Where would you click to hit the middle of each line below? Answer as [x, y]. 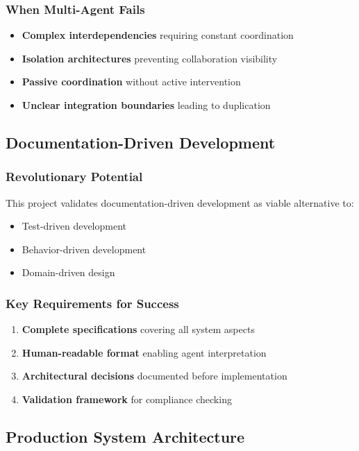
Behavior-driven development [84, 249]
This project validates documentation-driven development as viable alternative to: [180, 202]
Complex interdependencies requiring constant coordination [158, 35]
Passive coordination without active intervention [131, 82]
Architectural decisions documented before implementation [155, 376]
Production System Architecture [125, 436]
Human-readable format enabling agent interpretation [144, 352]
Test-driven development [74, 226]
